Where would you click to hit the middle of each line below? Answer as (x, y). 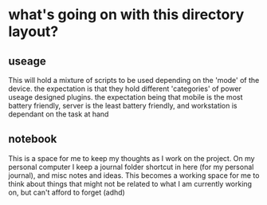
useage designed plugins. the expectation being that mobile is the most (126, 97)
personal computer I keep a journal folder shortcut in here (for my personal (131, 167)
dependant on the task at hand (59, 114)
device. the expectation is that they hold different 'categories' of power (125, 89)
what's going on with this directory (126, 15)
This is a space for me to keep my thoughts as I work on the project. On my (132, 158)
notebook (33, 139)
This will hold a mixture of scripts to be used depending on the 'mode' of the (134, 80)
